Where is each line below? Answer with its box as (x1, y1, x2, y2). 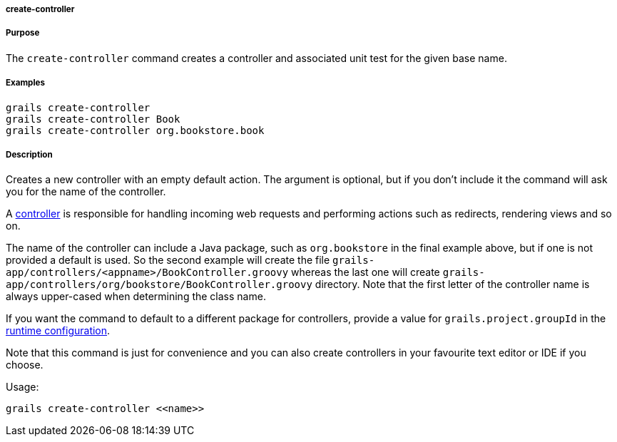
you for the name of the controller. (6, 185, 166, 198)
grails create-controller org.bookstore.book (6, 124, 265, 136)
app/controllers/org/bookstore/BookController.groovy (6, 279, 312, 291)
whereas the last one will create (291, 266, 440, 279)
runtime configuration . (6, 324, 111, 337)
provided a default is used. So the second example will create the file (6, 254, 330, 267)
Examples (6, 78, 45, 88)
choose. (6, 359, 44, 371)
